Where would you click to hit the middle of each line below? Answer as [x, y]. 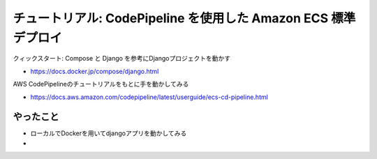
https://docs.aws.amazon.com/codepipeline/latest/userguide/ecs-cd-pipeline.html [149, 97]
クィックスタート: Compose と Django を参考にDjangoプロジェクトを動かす [121, 59]
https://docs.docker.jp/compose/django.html [95, 71]
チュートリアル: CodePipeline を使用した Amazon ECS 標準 [184, 18]
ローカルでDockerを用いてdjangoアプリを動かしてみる [109, 133]
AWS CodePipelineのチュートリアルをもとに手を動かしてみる [101, 84]
